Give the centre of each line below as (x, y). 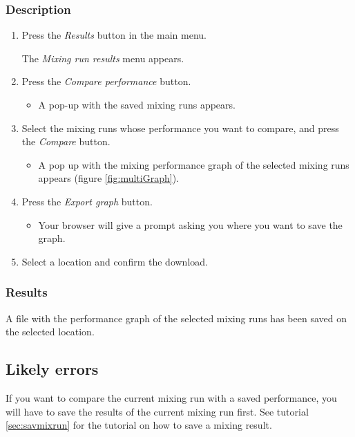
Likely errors (52, 369)
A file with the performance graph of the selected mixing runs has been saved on (176, 318)
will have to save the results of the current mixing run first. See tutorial (157, 411)
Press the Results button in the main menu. (114, 35)
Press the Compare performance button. (106, 81)
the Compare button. (66, 141)
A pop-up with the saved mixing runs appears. (137, 104)
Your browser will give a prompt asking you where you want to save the (190, 224)
